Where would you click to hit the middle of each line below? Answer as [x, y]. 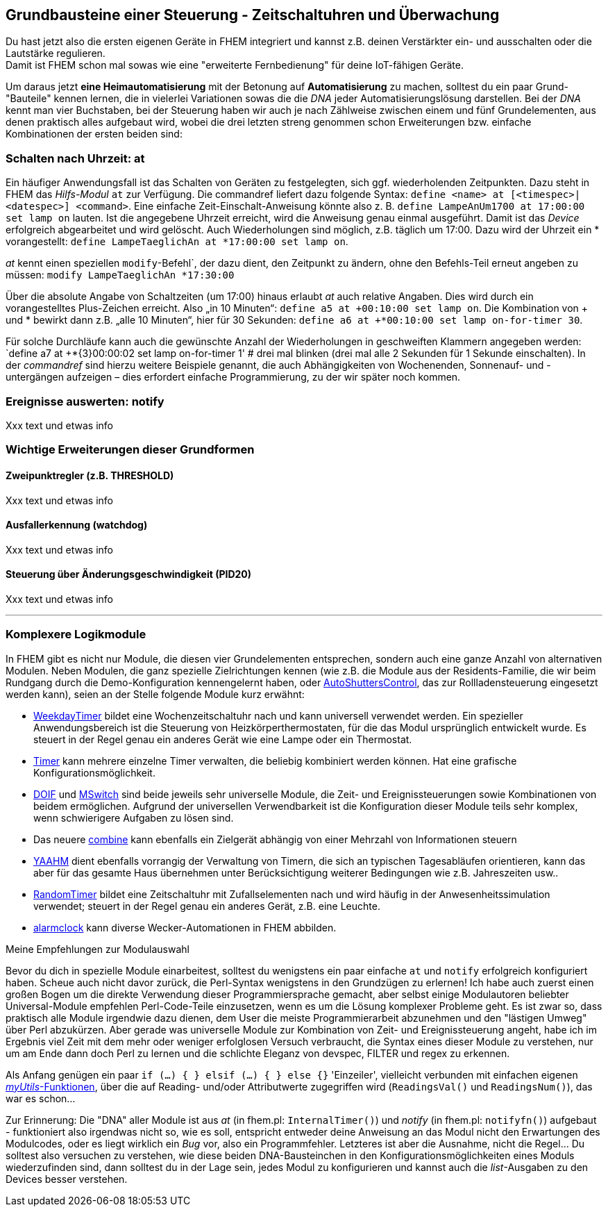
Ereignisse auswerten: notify [85, 401]
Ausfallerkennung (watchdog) [77, 525]
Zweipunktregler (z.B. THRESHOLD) [90, 475]
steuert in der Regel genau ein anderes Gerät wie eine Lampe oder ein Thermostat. [223, 739]
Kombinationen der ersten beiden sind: [94, 134]
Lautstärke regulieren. [56, 53]
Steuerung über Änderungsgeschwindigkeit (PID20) [129, 574]
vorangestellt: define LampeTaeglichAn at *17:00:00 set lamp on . [177, 242]
